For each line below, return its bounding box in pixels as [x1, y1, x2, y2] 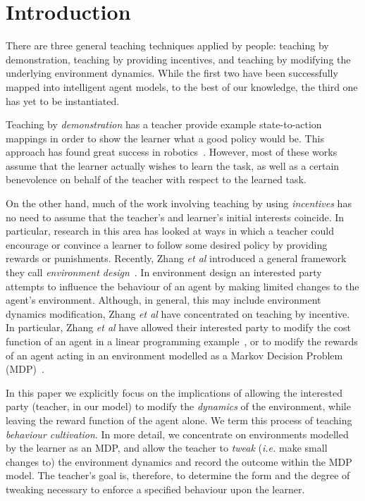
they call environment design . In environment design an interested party [6, 265, 322, 280]
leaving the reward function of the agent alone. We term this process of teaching [6, 412, 352, 427]
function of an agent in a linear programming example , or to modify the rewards [6, 334, 358, 348]
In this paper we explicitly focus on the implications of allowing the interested [6, 385, 342, 400]
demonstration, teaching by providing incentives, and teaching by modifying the [6, 51, 351, 66]
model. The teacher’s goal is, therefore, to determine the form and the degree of [6, 468, 350, 483]
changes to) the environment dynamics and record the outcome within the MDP [6, 454, 352, 469]
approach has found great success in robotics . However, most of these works [6, 144, 338, 159]
